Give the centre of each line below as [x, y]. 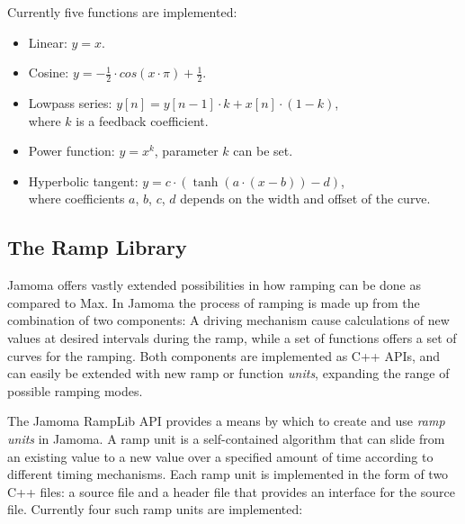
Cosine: [49, 72]
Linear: [48, 42]
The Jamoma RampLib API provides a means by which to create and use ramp [226, 421]
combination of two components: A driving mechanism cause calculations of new [228, 320]
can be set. [263, 151]
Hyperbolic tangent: [83, 181]
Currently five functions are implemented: [122, 12]
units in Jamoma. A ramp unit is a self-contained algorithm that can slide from [226, 438]
